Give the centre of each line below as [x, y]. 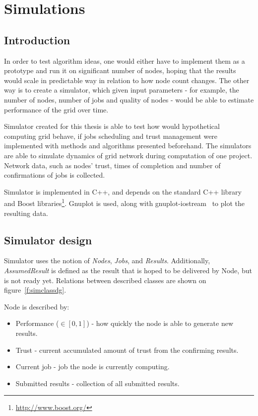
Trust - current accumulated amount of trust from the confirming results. [127, 350]
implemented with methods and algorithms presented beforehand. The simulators [128, 146]
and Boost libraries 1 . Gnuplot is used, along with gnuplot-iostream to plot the [125, 202]
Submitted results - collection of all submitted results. [97, 383]
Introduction [37, 40]
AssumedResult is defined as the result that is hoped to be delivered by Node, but [128, 270]
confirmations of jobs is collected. [55, 175]
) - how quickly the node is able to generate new [160, 323]
